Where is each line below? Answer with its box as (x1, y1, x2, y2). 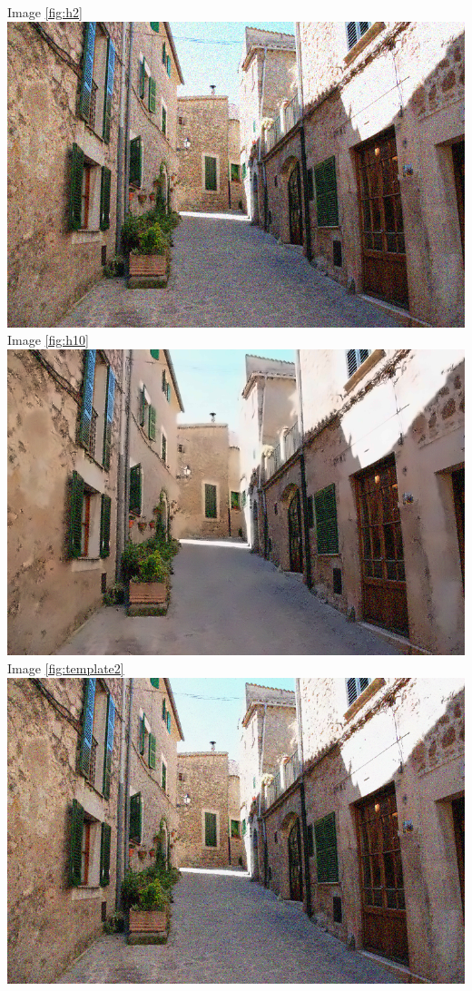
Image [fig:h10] (7, 330, 89, 349)
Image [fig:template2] (7, 658, 124, 677)
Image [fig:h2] (7, 3, 83, 21)
